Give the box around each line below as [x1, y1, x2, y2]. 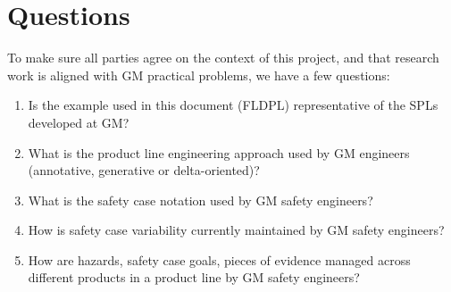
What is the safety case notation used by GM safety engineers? [28, 190, 373, 209]
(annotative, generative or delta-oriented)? [28, 161, 260, 179]
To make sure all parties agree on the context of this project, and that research [7, 48, 439, 67]
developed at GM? [28, 113, 129, 131]
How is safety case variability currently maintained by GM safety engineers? [28, 221, 445, 239]
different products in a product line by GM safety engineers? [28, 268, 360, 287]
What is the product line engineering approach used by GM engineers [28, 143, 410, 162]
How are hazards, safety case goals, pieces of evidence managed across [28, 250, 411, 269]
